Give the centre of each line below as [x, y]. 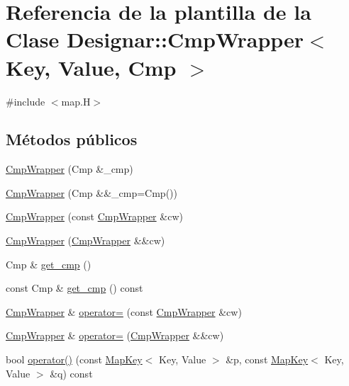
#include [26, 101]
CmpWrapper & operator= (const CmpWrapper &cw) [124, 311]
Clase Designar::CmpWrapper [155, 39]
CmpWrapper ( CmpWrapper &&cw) [85, 240]
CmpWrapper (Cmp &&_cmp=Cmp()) [92, 192]
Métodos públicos [72, 139]
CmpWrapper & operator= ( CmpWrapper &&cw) [115, 335]
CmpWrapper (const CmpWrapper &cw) [94, 216]
